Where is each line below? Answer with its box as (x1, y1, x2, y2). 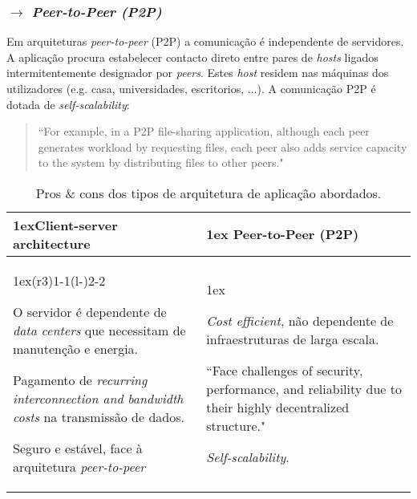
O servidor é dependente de (13, 302, 167, 321)
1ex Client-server (13, 215, 118, 234)
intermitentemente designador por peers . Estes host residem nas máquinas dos (6, 64, 389, 81)
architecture (13, 233, 91, 253)
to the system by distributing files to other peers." (38, 154, 284, 171)
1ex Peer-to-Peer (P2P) (206, 225, 359, 244)
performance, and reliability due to (206, 379, 403, 399)
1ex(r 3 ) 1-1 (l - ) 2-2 (13, 270, 106, 290)
